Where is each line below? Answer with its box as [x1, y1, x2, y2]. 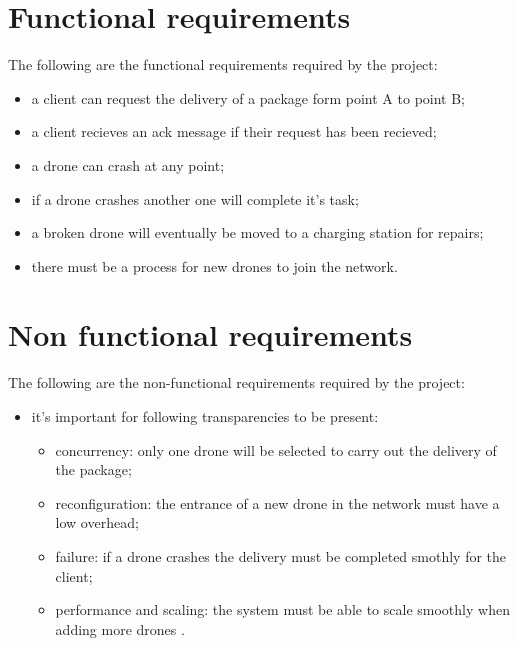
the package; [55, 459, 132, 480]
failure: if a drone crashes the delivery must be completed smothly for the [55, 545, 507, 566]
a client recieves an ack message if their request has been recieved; [31, 121, 437, 142]
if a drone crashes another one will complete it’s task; [31, 188, 359, 209]
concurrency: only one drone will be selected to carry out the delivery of [55, 439, 497, 460]
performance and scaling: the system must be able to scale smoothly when [55, 599, 510, 620]
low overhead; [55, 512, 139, 533]
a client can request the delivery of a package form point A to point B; [31, 87, 465, 108]
